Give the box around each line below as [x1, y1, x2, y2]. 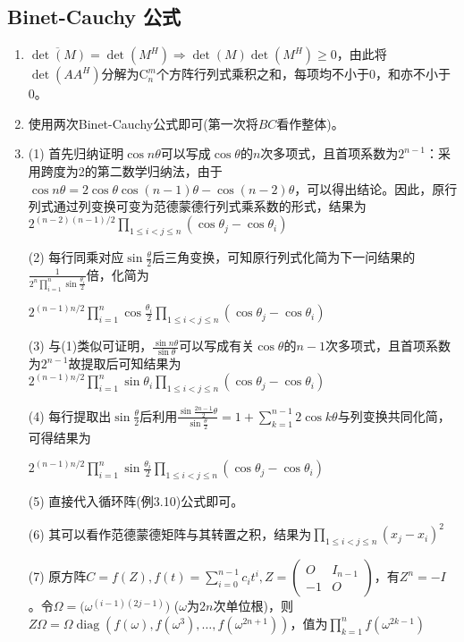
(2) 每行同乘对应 [28, 248, 124, 266]
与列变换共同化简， [337, 406, 451, 425]
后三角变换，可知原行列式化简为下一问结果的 [152, 248, 416, 266]
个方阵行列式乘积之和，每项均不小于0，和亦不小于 [156, 64, 451, 83]
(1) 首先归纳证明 [28, 144, 124, 163]
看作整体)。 [276, 114, 344, 132]
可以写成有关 [179, 336, 255, 355]
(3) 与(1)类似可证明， [28, 336, 153, 355]
